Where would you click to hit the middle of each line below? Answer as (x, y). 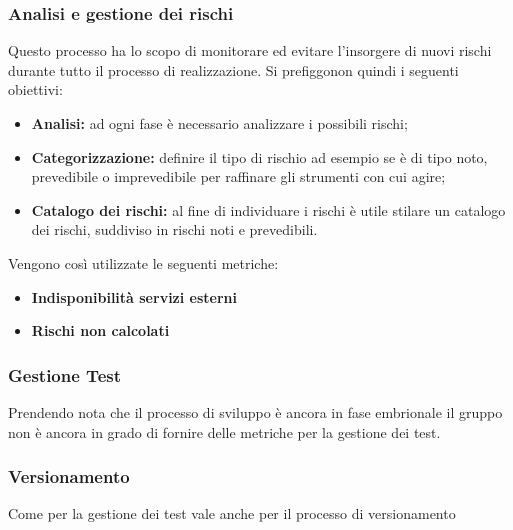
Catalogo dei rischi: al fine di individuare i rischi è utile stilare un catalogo (268, 209)
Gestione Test (64, 374)
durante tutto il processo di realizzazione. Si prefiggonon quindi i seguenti (233, 69)
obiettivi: (35, 89)
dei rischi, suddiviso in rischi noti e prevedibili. (174, 229)
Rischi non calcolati (100, 330)
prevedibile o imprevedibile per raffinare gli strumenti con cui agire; (238, 176)
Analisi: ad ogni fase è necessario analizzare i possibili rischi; (219, 123)
